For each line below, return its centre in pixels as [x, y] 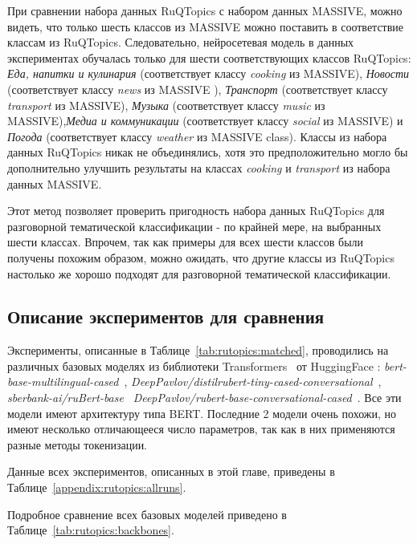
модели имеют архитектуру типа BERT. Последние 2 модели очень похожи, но [202, 413]
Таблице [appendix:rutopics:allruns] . [97, 487]
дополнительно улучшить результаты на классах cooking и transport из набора [199, 167]
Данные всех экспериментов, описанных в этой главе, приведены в [171, 471]
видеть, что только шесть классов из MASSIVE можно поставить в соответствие [206, 26]
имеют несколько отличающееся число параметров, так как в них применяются [201, 429]
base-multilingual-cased [63, 382]
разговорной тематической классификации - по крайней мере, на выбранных [194, 226]
